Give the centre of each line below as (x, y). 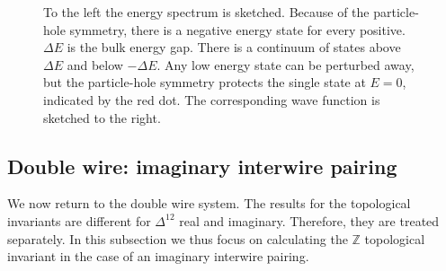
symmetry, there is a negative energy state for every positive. (237, 29)
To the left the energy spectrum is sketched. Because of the (206, 12)
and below (95, 64)
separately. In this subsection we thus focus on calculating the (178, 238)
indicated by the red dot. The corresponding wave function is (212, 99)
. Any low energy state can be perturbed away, (285, 64)
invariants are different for (79, 220)
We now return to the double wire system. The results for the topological (209, 203)
